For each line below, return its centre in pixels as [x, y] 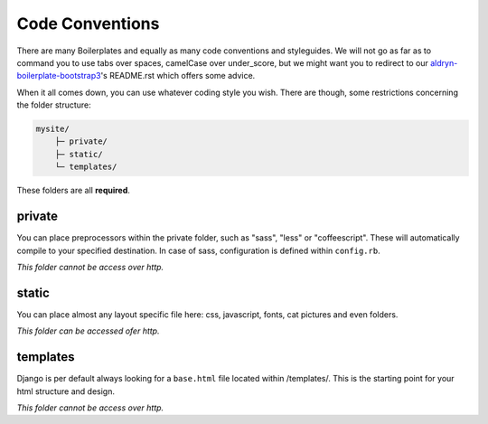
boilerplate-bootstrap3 [59, 76]
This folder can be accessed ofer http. [88, 331]
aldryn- [444, 62]
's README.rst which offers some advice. [178, 76]
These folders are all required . [74, 191]
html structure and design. [66, 391]
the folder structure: [54, 105]
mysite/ [52, 129]
